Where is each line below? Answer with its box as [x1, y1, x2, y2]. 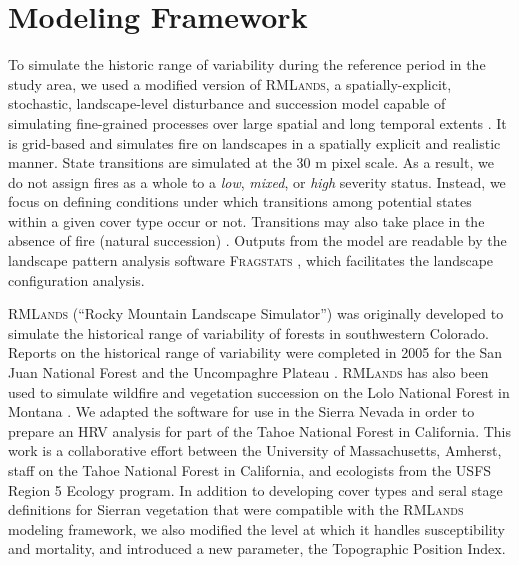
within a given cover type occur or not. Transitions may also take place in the [8, 210, 485, 231]
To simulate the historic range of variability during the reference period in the [8, 54, 486, 75]
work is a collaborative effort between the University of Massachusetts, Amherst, [8, 440, 502, 461]
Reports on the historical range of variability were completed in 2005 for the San [8, 342, 503, 363]
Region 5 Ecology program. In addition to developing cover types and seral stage [8, 479, 503, 500]
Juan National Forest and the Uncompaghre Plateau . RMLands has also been [8, 362, 489, 383]
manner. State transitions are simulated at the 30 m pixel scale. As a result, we [8, 152, 494, 173]
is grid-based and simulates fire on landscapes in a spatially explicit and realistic [8, 132, 501, 153]
